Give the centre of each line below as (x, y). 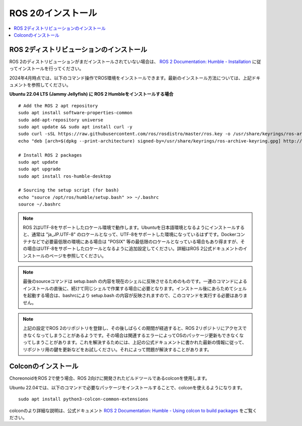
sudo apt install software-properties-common (75, 113)
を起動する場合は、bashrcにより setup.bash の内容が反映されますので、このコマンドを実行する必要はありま (135, 296)
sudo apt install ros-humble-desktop (65, 176)
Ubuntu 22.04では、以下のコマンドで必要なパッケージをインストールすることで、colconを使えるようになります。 (127, 387)
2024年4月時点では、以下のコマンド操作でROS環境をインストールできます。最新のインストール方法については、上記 (130, 78)
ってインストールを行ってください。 (47, 68)
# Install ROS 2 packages (50, 155)
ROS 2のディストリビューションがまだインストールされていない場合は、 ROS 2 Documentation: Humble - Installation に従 (135, 61)
